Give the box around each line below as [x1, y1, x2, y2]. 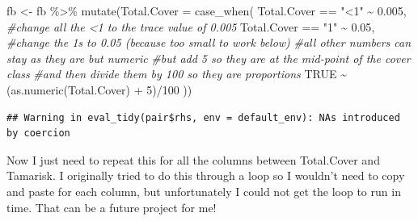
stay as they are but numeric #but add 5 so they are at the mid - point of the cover [6, 49, 411, 66]
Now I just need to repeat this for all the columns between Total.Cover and [6, 151, 380, 168]
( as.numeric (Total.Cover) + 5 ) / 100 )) [6, 81, 192, 98]
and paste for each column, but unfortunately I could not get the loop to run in [6, 182, 401, 199]
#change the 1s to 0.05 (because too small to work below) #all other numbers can [6, 34, 412, 51]
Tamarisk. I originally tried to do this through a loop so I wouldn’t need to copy [6, 167, 405, 184]
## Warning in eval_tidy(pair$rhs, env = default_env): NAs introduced [6, 111, 400, 123]
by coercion [6, 127, 70, 140]
